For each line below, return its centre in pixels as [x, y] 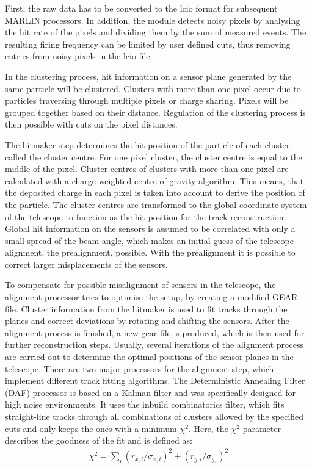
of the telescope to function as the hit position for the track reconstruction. [146, 216]
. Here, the [208, 428]
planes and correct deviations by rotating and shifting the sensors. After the [147, 321]
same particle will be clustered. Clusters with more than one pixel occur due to [153, 88]
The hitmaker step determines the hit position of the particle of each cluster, [149, 144]
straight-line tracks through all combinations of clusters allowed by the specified [154, 416]
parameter [262, 428]
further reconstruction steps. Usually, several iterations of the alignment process [154, 344]
